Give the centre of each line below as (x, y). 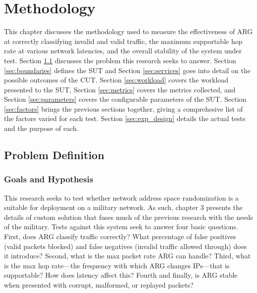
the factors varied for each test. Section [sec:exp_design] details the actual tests (125, 118)
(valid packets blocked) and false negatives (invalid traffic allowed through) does (126, 246)
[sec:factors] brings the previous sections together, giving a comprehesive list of (124, 108)
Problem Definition (54, 155)
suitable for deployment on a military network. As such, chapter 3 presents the (124, 207)
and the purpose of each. (41, 128)
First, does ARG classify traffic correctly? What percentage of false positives (120, 236)
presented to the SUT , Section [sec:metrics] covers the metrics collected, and (120, 89)
